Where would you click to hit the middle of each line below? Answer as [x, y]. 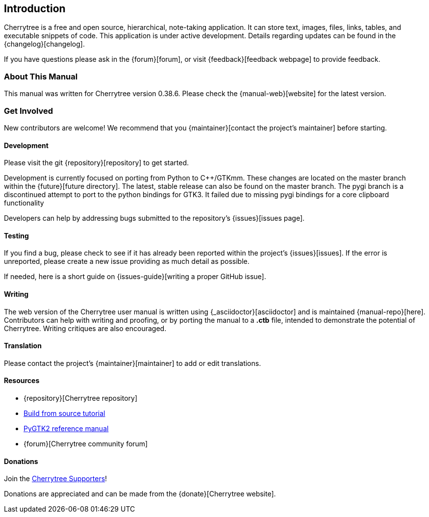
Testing [16, 235]
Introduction [35, 9]
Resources [22, 381]
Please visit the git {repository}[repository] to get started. [97, 163]
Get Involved [29, 111]
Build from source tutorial [64, 414]
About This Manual [41, 76]
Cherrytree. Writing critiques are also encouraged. [85, 328]
